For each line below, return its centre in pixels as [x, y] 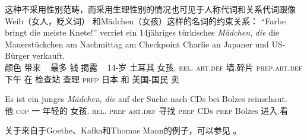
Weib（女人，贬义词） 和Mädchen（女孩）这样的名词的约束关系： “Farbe [145, 20]
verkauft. [49, 55]
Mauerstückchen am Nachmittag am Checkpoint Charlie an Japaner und [137, 44]
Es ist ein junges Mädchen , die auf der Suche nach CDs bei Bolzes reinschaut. [146, 99]
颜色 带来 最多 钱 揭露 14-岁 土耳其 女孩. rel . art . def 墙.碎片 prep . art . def [154, 67]
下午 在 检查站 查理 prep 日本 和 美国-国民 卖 [92, 79]
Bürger [17, 55]
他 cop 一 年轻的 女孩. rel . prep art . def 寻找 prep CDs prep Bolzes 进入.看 [147, 110]
